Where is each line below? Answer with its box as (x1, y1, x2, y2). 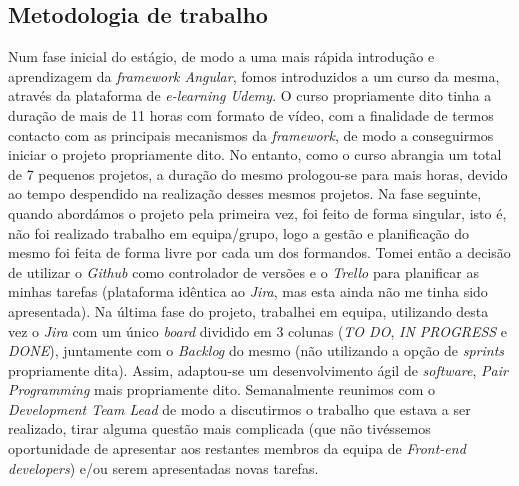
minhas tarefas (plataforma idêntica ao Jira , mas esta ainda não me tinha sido (8, 281, 488, 302)
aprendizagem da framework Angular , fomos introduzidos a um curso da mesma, (8, 65, 500, 86)
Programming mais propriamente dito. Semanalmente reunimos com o (8, 379, 436, 400)
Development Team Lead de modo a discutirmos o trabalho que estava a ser (8, 398, 471, 419)
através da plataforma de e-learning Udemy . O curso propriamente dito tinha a (8, 85, 492, 106)
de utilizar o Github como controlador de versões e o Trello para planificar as (8, 261, 479, 282)
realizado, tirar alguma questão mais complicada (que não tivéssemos (8, 418, 431, 439)
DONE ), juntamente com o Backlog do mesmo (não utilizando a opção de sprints (8, 340, 505, 361)
